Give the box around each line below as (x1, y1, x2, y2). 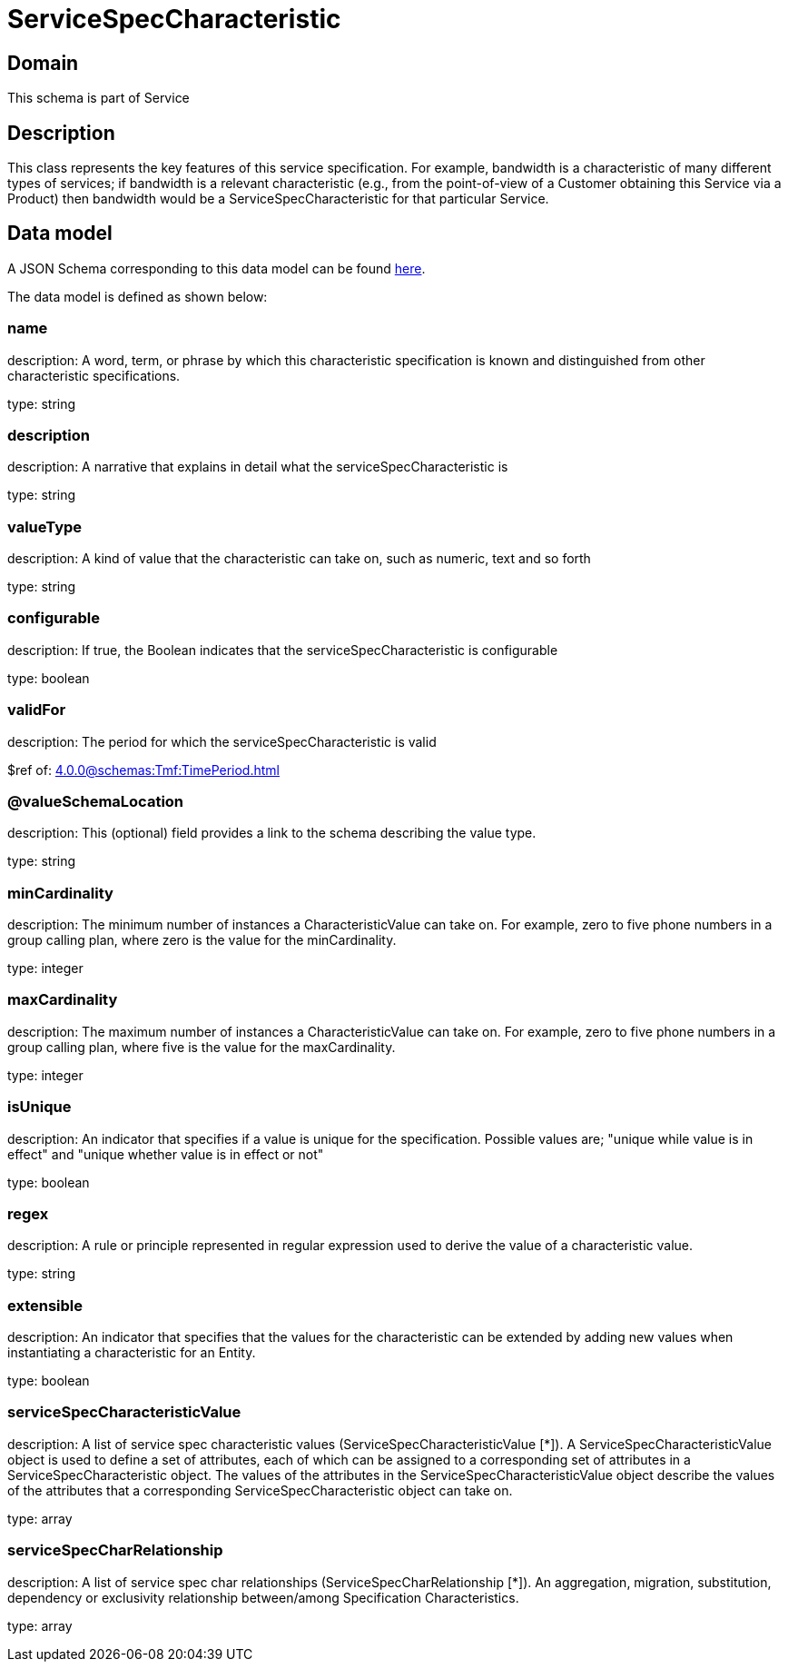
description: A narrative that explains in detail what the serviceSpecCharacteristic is (7, 459, 508, 475)
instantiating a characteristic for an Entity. (7, 1345, 256, 1361)
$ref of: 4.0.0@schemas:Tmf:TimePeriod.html (7, 761, 280, 778)
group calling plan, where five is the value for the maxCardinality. (7, 1038, 396, 1055)
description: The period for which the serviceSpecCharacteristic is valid (7, 733, 437, 750)
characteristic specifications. (7, 367, 181, 383)
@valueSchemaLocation (7, 791, 184, 810)
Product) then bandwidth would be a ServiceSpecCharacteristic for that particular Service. (7, 191, 549, 207)
